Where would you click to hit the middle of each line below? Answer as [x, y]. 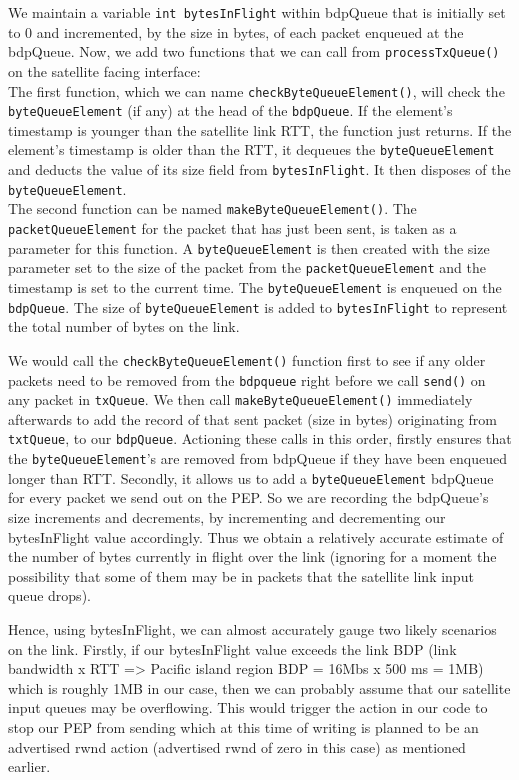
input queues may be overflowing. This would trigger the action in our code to [248, 707]
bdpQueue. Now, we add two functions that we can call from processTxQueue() [254, 51]
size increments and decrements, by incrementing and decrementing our [227, 517]
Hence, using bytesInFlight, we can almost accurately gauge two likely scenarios [252, 629]
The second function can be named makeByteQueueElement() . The [212, 208]
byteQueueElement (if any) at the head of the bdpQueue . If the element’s [230, 110]
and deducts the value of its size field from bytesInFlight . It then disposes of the [259, 169]
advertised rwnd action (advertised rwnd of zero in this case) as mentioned [237, 746]
